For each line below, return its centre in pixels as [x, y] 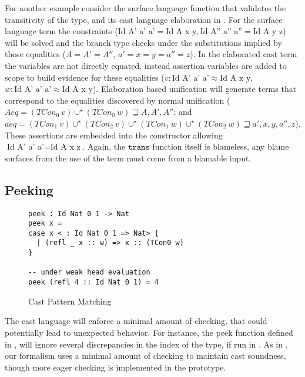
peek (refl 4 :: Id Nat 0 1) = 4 [93, 282]
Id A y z [268, 32]
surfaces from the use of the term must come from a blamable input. [128, 158]
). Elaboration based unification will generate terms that [195, 89]
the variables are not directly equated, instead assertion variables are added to [146, 65]
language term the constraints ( [61, 31]
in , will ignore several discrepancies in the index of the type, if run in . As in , [146, 344]
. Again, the [104, 146]
